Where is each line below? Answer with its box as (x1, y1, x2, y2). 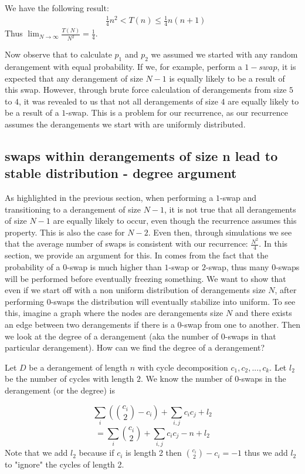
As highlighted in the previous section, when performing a (5, 191, 213, 204)
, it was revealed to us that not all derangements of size (19, 95, 218, 107)
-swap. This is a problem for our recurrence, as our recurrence (66, 106, 288, 119)
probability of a (5, 260, 60, 273)
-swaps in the (239, 372, 286, 385)
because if (79, 446, 114, 459)
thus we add (244, 446, 288, 459)
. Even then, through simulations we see (148, 226, 292, 238)
